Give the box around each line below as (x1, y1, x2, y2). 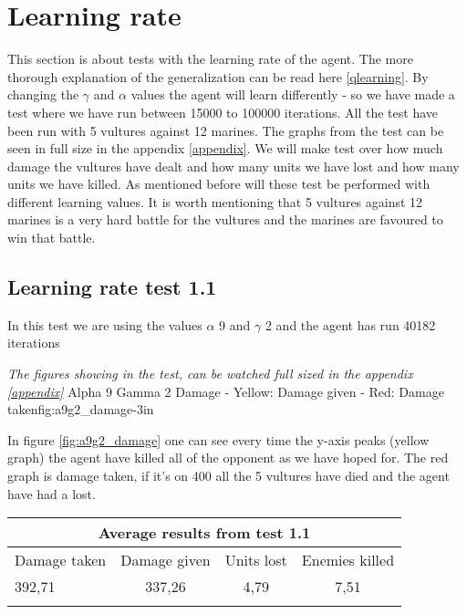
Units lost (224, 549, 287, 571)
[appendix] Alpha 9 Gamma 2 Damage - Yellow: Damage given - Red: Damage (7, 381, 444, 401)
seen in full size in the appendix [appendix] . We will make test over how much (7, 139, 443, 158)
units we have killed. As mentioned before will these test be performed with (7, 174, 431, 193)
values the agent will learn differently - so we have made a (130, 85, 455, 104)
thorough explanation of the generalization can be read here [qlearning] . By (7, 67, 429, 86)
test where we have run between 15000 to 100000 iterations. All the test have (7, 102, 438, 121)
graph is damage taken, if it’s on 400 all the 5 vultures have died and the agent (7, 466, 450, 485)
